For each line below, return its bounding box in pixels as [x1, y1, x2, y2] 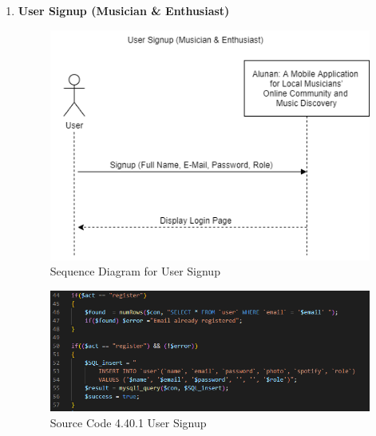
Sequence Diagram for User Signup [49, 263, 220, 279]
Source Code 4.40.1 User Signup [49, 414, 207, 430]
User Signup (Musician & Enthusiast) [18, 2, 230, 18]
